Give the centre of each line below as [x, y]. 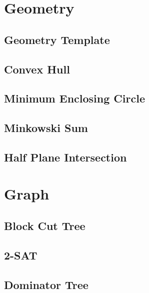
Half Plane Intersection [65, 157]
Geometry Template [57, 39]
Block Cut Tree [45, 226]
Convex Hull [37, 69]
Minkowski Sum [46, 128]
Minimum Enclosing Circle [74, 98]
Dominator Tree [46, 284]
